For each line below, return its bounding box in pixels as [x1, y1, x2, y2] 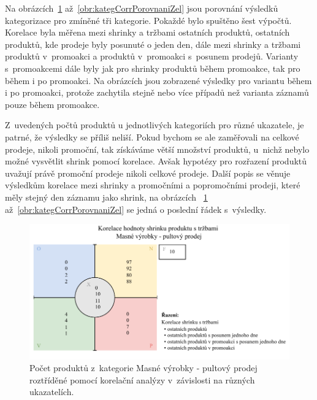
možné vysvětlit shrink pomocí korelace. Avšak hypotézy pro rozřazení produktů [5, 155, 307, 167]
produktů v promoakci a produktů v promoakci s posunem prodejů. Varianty [5, 50, 299, 63]
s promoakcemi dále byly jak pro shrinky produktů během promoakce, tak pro [5, 61, 300, 74]
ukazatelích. [29, 385, 74, 398]
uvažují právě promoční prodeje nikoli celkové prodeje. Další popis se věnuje [5, 166, 291, 179]
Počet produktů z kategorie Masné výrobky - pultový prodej [29, 361, 258, 374]
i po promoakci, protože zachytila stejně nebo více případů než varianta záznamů [5, 86, 309, 99]
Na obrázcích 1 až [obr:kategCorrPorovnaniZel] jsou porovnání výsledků [5, 2, 278, 14]
